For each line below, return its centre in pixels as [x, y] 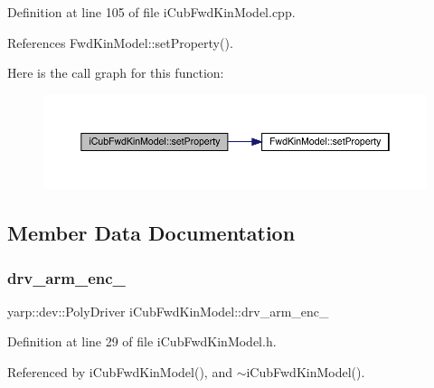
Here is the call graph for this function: [116, 73]
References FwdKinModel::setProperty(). [120, 42]
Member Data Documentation [151, 233]
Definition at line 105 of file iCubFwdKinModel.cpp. [151, 12]
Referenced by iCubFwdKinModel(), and [120, 372]
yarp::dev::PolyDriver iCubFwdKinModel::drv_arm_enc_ [168, 311]
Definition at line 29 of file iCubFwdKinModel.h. [142, 341]
